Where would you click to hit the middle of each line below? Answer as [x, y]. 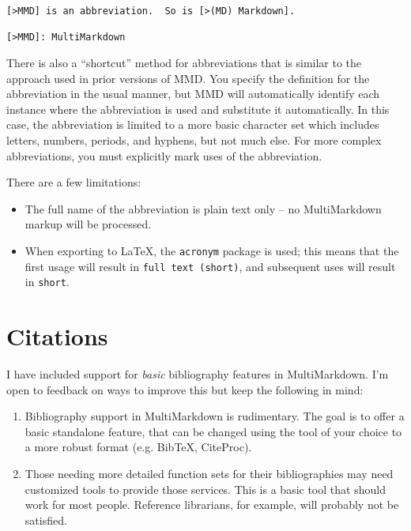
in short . [47, 282]
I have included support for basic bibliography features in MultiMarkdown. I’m [198, 374]
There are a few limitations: [74, 182]
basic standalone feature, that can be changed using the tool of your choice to [213, 431]
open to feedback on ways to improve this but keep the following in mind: [185, 389]
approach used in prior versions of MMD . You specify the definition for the [188, 78]
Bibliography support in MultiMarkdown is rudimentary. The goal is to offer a [215, 416]
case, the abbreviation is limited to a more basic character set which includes [193, 124]
